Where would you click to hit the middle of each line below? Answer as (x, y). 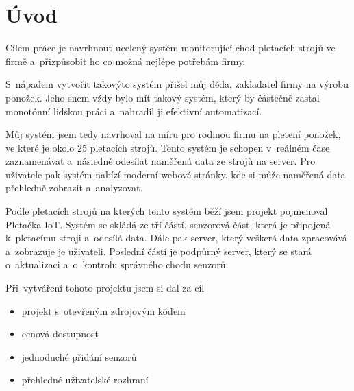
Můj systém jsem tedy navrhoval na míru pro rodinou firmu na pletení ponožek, (173, 134)
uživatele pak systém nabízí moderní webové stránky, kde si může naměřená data (176, 174)
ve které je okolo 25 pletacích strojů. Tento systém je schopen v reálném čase (168, 147)
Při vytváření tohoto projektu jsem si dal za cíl (105, 288)
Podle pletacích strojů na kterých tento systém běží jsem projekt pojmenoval (167, 211)
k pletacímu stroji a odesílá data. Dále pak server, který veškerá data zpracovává (176, 238)
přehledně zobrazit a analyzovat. (74, 188)
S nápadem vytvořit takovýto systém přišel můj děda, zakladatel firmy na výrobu (177, 84)
